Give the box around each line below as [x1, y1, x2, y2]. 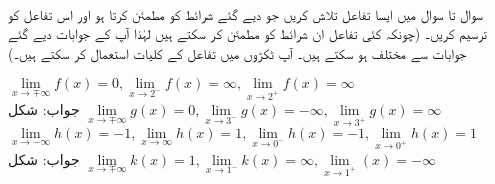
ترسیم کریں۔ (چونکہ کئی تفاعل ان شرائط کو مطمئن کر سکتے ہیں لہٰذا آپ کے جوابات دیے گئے [8, 23, 487, 44]
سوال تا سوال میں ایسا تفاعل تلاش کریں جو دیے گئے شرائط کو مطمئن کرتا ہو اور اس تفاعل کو [8, 3, 483, 24]
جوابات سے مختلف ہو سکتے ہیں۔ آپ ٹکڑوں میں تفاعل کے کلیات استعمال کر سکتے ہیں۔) [8, 42, 467, 63]
